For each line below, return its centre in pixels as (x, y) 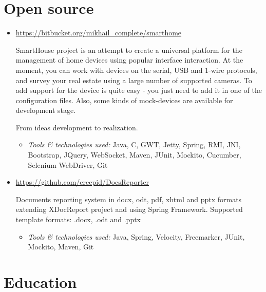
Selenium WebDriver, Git (68, 164)
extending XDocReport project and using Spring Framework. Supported (129, 209)
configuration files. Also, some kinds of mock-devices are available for (124, 100)
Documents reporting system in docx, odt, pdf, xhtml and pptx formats (129, 199)
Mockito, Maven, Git (61, 247)
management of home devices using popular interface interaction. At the (129, 60)
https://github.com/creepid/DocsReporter (82, 182)
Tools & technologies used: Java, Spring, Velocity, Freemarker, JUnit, (136, 236)
